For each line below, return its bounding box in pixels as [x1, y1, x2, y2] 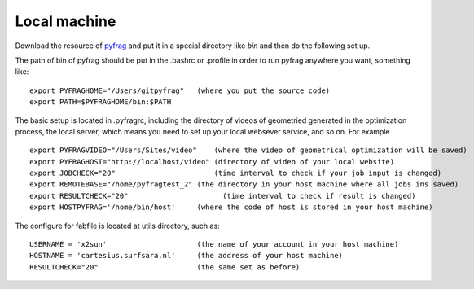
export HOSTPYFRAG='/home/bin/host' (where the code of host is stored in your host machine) [29, 203, 433, 212]
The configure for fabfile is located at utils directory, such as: [15, 221, 220, 230]
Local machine [15, 12, 116, 30]
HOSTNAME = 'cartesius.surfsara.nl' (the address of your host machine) [29, 251, 344, 261]
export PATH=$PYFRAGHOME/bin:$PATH [29, 98, 172, 107]
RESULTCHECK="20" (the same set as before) [29, 262, 301, 272]
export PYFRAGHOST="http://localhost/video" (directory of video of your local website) [29, 157, 395, 166]
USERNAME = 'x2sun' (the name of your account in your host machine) [29, 240, 399, 249]
